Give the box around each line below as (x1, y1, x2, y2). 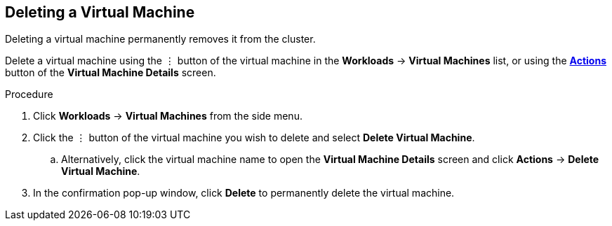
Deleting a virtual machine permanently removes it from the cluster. (5, 33, 316, 45)
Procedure (5, 88, 53, 101)
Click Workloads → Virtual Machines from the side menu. (33, 110, 302, 122)
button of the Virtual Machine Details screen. (5, 66, 216, 79)
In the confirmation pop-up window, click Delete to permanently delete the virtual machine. (33, 187, 455, 199)
